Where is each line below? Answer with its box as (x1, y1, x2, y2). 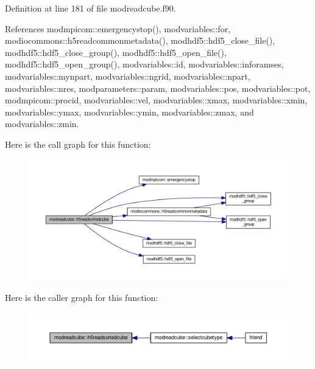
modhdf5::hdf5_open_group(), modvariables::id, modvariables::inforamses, (5, 58, 284, 71)
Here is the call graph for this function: (5, 137, 151, 150)
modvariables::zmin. (5, 117, 79, 130)
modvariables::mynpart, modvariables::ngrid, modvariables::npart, (5, 69, 250, 82)
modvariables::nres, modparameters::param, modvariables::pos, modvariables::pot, (5, 81, 311, 94)
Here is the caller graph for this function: (5, 291, 158, 303)
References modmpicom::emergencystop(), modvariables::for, (5, 22, 231, 35)
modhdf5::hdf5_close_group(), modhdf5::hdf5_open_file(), (5, 46, 227, 58)
